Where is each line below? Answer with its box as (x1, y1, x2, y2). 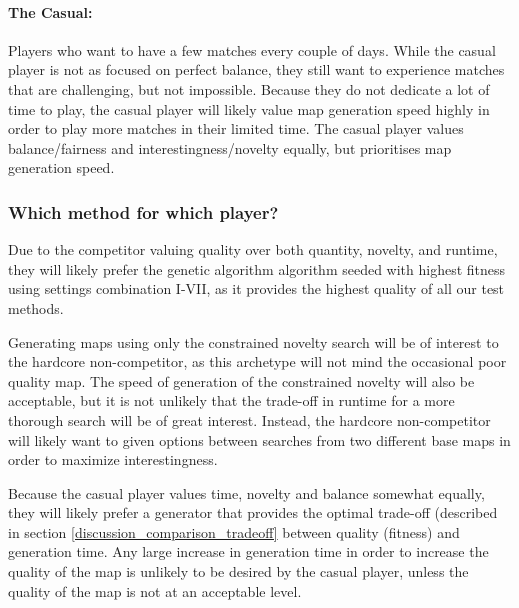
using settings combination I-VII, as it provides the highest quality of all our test (8, 278, 505, 299)
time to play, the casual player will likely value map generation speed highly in (8, 98, 490, 119)
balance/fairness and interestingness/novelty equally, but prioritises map (8, 137, 452, 158)
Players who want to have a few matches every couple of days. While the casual (8, 39, 496, 60)
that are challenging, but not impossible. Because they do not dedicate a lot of (8, 78, 490, 99)
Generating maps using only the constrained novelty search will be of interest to (8, 331, 499, 352)
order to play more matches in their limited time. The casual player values (8, 118, 464, 139)
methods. (8, 297, 64, 318)
